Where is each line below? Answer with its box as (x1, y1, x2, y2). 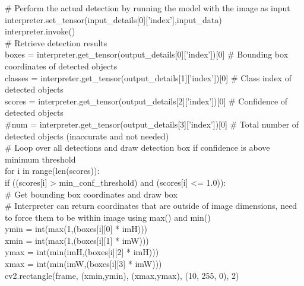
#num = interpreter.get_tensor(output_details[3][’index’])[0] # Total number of (5, 117, 299, 130)
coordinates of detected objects (5, 59, 118, 72)
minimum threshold (5, 152, 76, 165)
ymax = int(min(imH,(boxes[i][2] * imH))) (5, 246, 159, 258)
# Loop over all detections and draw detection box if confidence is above (5, 141, 270, 154)
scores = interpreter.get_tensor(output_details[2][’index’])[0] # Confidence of (5, 94, 288, 107)
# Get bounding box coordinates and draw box (5, 188, 178, 200)
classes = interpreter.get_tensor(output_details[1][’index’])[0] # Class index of (5, 71, 292, 84)
